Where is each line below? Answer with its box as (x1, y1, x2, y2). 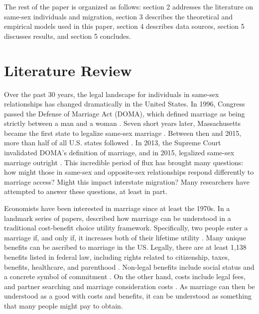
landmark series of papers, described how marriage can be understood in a (4, 212, 231, 223)
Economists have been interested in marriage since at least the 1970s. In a (4, 203, 230, 213)
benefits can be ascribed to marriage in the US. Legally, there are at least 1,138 (4, 242, 247, 252)
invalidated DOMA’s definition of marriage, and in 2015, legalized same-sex (4, 147, 235, 158)
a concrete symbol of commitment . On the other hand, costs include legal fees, (4, 271, 246, 282)
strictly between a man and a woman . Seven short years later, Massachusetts (4, 118, 241, 128)
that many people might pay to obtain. (4, 300, 123, 311)
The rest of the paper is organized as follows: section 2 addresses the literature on (4, 1, 254, 11)
